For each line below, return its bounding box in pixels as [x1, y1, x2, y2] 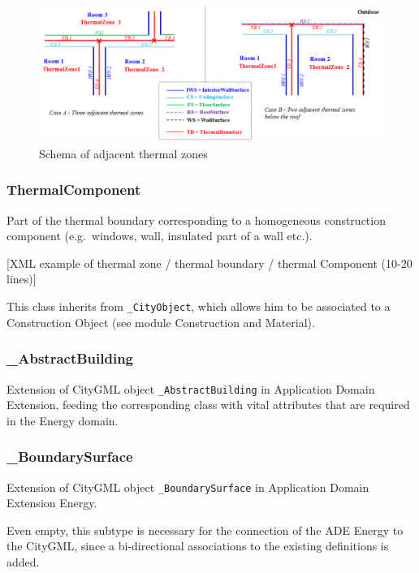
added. [6, 554, 40, 571]
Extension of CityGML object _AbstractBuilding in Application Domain [6, 380, 375, 397]
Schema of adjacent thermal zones [39, 144, 208, 162]
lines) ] [6, 270, 37, 287]
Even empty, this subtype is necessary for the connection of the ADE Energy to [6, 521, 404, 538]
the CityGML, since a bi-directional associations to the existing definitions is [6, 537, 389, 554]
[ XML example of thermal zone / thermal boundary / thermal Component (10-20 [6, 254, 413, 271]
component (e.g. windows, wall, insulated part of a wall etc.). [6, 227, 313, 244]
